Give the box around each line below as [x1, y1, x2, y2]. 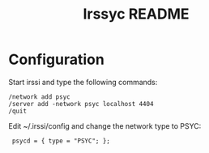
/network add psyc [8, 92, 70, 101]
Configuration [8, 50, 105, 69]
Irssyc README [83, 5, 190, 23]
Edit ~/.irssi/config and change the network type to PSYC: [8, 121, 202, 130]
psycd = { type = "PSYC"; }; [11, 137, 111, 145]
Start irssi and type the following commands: [8, 77, 158, 87]
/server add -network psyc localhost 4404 [8, 100, 154, 108]
